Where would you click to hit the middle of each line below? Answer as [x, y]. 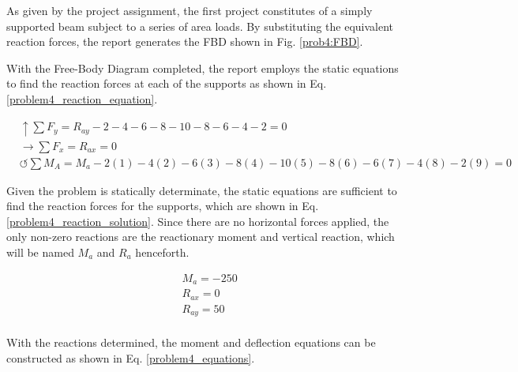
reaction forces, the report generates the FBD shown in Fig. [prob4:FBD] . [185, 41]
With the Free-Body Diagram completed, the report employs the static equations [203, 68]
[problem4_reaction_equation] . [82, 98]
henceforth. [162, 252]
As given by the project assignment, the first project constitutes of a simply [190, 10]
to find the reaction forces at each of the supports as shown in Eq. [167, 83]
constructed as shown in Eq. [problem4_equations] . [131, 357]
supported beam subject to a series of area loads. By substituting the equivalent [200, 26]
